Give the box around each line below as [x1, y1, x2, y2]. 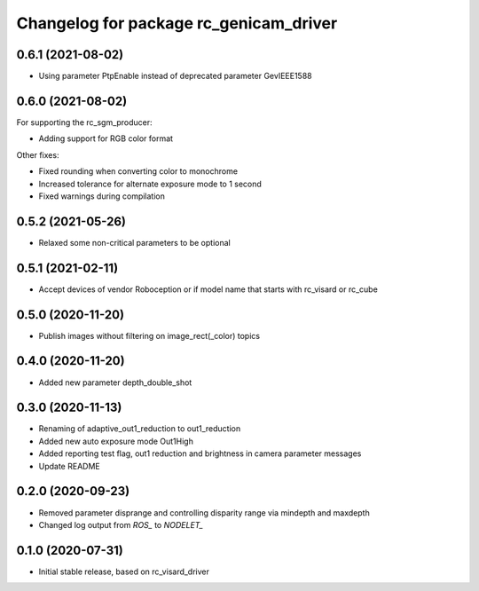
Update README [38, 461, 101, 471]
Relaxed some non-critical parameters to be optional [38, 237, 231, 248]
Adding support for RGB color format [38, 133, 173, 144]
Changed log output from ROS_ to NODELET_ [38, 519, 204, 530]
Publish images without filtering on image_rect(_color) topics [38, 330, 261, 341]
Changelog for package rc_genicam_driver [16, 13, 338, 33]
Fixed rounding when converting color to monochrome [38, 166, 239, 177]
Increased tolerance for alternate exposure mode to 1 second [38, 178, 262, 189]
